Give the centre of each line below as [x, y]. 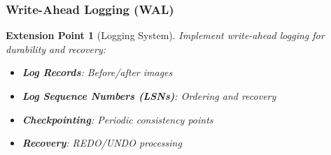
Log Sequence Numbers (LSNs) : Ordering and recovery [149, 96]
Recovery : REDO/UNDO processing [102, 143]
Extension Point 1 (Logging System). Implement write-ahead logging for [165, 35]
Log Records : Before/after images [97, 72]
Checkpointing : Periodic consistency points [118, 119]
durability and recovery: [56, 49]
